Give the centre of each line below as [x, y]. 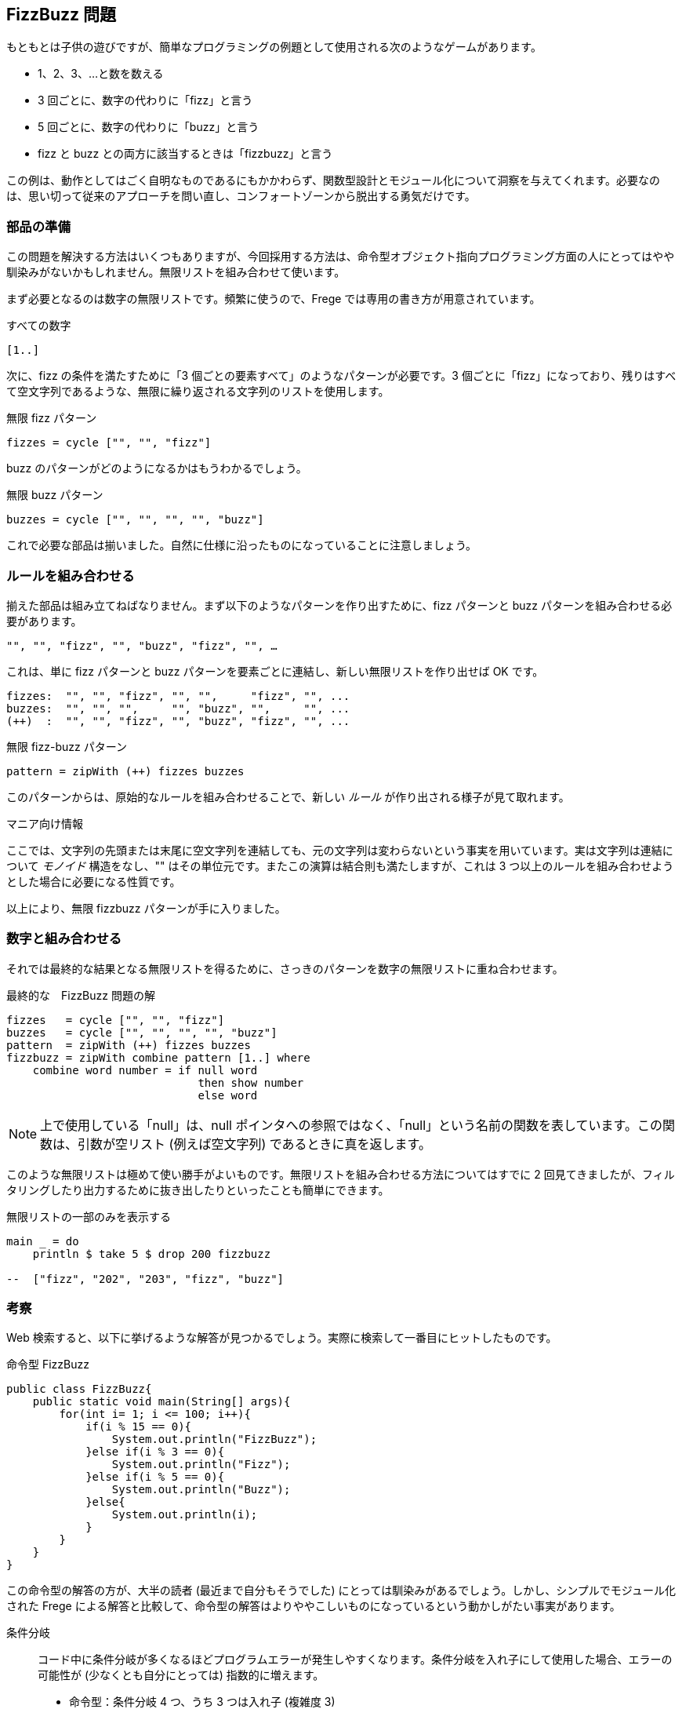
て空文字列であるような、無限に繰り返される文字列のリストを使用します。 [198, 392]
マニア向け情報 [45, 823]
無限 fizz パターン [52, 418]
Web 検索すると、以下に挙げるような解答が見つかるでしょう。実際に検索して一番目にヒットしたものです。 [282, 1338]
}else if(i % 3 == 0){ [155, 1452]
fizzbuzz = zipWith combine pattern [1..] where [158, 1057]
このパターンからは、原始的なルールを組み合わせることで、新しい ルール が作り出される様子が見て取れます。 [288, 796]
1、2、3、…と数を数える [101, 74]
